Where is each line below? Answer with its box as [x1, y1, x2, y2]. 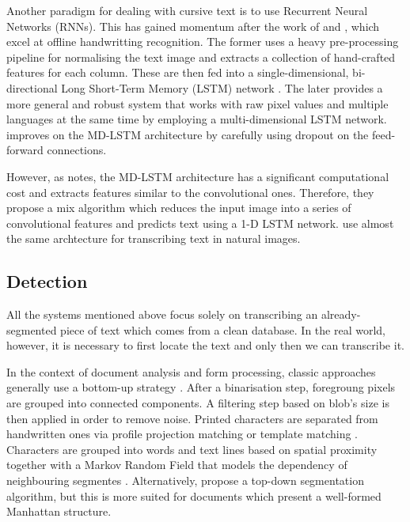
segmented [6, 321, 57, 338]
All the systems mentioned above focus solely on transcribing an [6, 306, 318, 323]
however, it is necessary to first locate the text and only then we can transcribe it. [6, 337, 404, 354]
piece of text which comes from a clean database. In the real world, [60, 321, 385, 338]
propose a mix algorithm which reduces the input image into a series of [6, 199, 351, 216]
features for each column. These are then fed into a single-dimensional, [6, 64, 349, 81]
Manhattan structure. [6, 503, 112, 520]
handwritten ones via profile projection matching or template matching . [6, 426, 358, 442]
